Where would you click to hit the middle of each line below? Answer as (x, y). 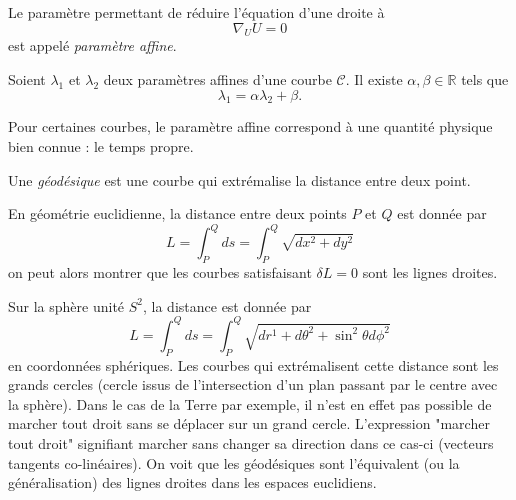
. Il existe (374, 78)
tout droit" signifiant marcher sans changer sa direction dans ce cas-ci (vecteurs (251, 442)
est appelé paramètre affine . (92, 45)
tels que (485, 78)
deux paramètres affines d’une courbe (217, 78)
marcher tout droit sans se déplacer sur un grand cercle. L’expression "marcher (249, 423)
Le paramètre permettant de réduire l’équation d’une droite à (196, 12)
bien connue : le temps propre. (101, 145)
